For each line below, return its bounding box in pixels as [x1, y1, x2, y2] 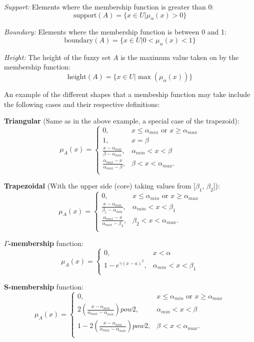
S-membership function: [4, 281, 83, 291]
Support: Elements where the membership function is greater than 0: [4, 1, 214, 11]
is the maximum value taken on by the [120, 51, 239, 62]
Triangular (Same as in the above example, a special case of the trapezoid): [4, 115, 239, 126]
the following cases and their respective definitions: [4, 98, 160, 109]
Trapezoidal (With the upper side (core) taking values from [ [4, 180, 195, 191]
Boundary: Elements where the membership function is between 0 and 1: [4, 26, 226, 37]
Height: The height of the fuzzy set [4, 51, 111, 62]
